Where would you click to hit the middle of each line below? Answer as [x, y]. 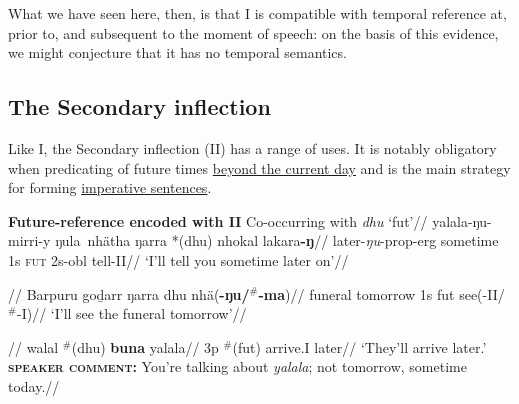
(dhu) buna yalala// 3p [145, 346]
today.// [34, 385]
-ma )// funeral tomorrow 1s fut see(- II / [381, 293]
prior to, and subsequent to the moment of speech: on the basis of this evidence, [253, 32]
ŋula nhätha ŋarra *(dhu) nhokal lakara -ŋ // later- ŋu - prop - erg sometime [277, 240]
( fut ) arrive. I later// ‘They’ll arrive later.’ [359, 346]
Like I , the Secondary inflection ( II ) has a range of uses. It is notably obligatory [252, 147]
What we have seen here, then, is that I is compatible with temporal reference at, [257, 13]
